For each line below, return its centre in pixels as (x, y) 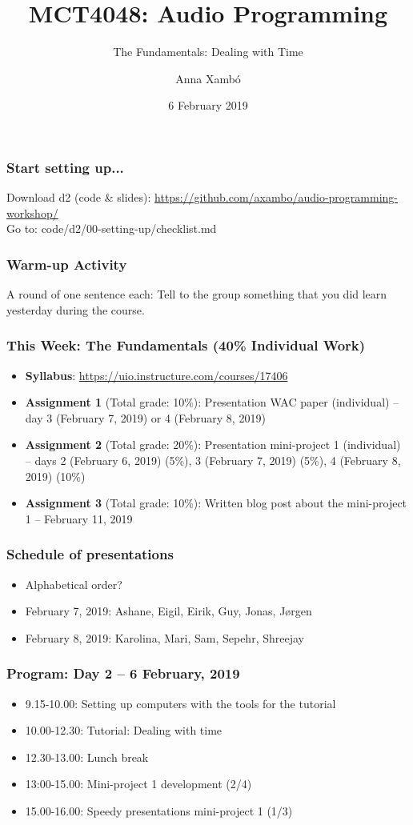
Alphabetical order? (74, 584)
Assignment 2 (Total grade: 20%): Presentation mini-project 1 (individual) (213, 445)
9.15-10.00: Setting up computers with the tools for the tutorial (180, 703)
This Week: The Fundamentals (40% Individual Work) (186, 345)
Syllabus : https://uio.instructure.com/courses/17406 (156, 375)
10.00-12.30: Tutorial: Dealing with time (124, 730)
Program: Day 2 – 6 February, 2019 (123, 673)
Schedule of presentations (90, 554)
